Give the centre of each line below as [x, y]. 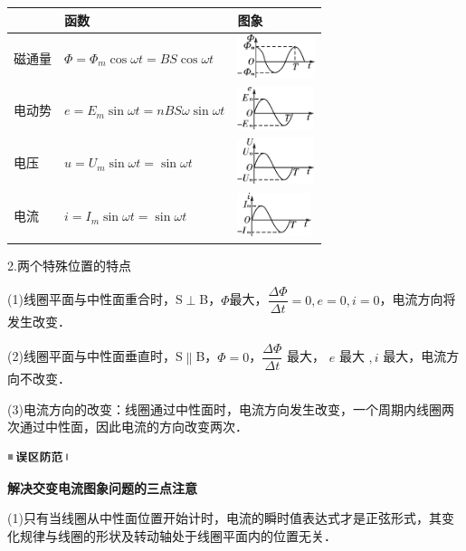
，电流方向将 [418, 299]
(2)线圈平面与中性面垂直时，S [95, 356]
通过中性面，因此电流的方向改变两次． [133, 427]
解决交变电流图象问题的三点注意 [102, 487]
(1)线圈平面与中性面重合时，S [95, 299]
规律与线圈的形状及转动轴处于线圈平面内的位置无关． [178, 535]
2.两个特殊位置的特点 [69, 265]
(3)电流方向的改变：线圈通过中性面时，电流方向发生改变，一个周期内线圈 [224, 408]
